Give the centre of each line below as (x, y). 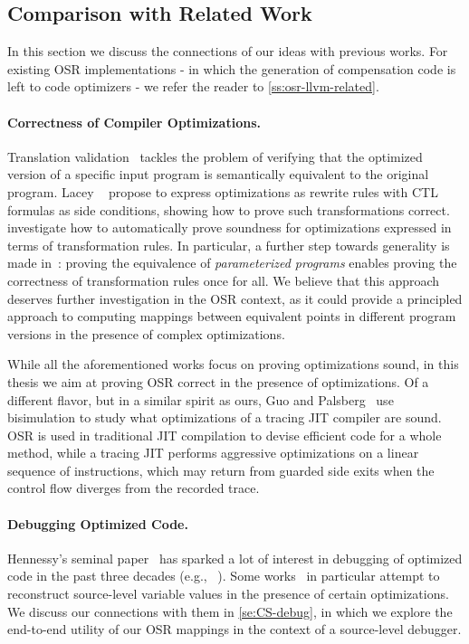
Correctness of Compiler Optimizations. (134, 122)
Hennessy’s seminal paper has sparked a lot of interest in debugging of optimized (235, 558)
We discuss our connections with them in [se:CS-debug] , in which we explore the (230, 611)
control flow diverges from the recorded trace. (134, 488)
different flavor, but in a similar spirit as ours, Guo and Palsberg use (201, 399)
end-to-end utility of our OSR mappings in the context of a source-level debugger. (234, 629)
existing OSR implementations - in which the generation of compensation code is (232, 68)
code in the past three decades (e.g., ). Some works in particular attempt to (224, 576)
